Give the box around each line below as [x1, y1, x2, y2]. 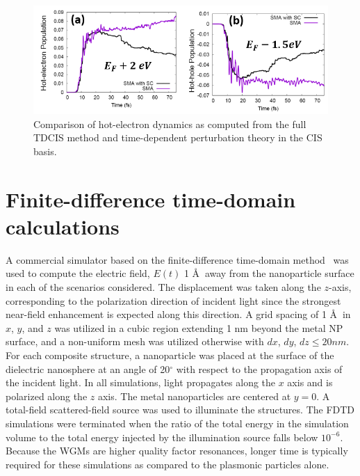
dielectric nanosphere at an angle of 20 [6, 361, 170, 376]
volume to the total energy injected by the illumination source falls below [6, 429, 318, 444]
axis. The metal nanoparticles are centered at [97, 388, 291, 403]
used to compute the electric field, [6, 266, 150, 280]
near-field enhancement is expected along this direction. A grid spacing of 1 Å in [6, 307, 351, 322]
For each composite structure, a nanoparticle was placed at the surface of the [6, 348, 334, 363]
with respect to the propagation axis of [176, 361, 343, 376]
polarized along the [6, 388, 88, 403]
